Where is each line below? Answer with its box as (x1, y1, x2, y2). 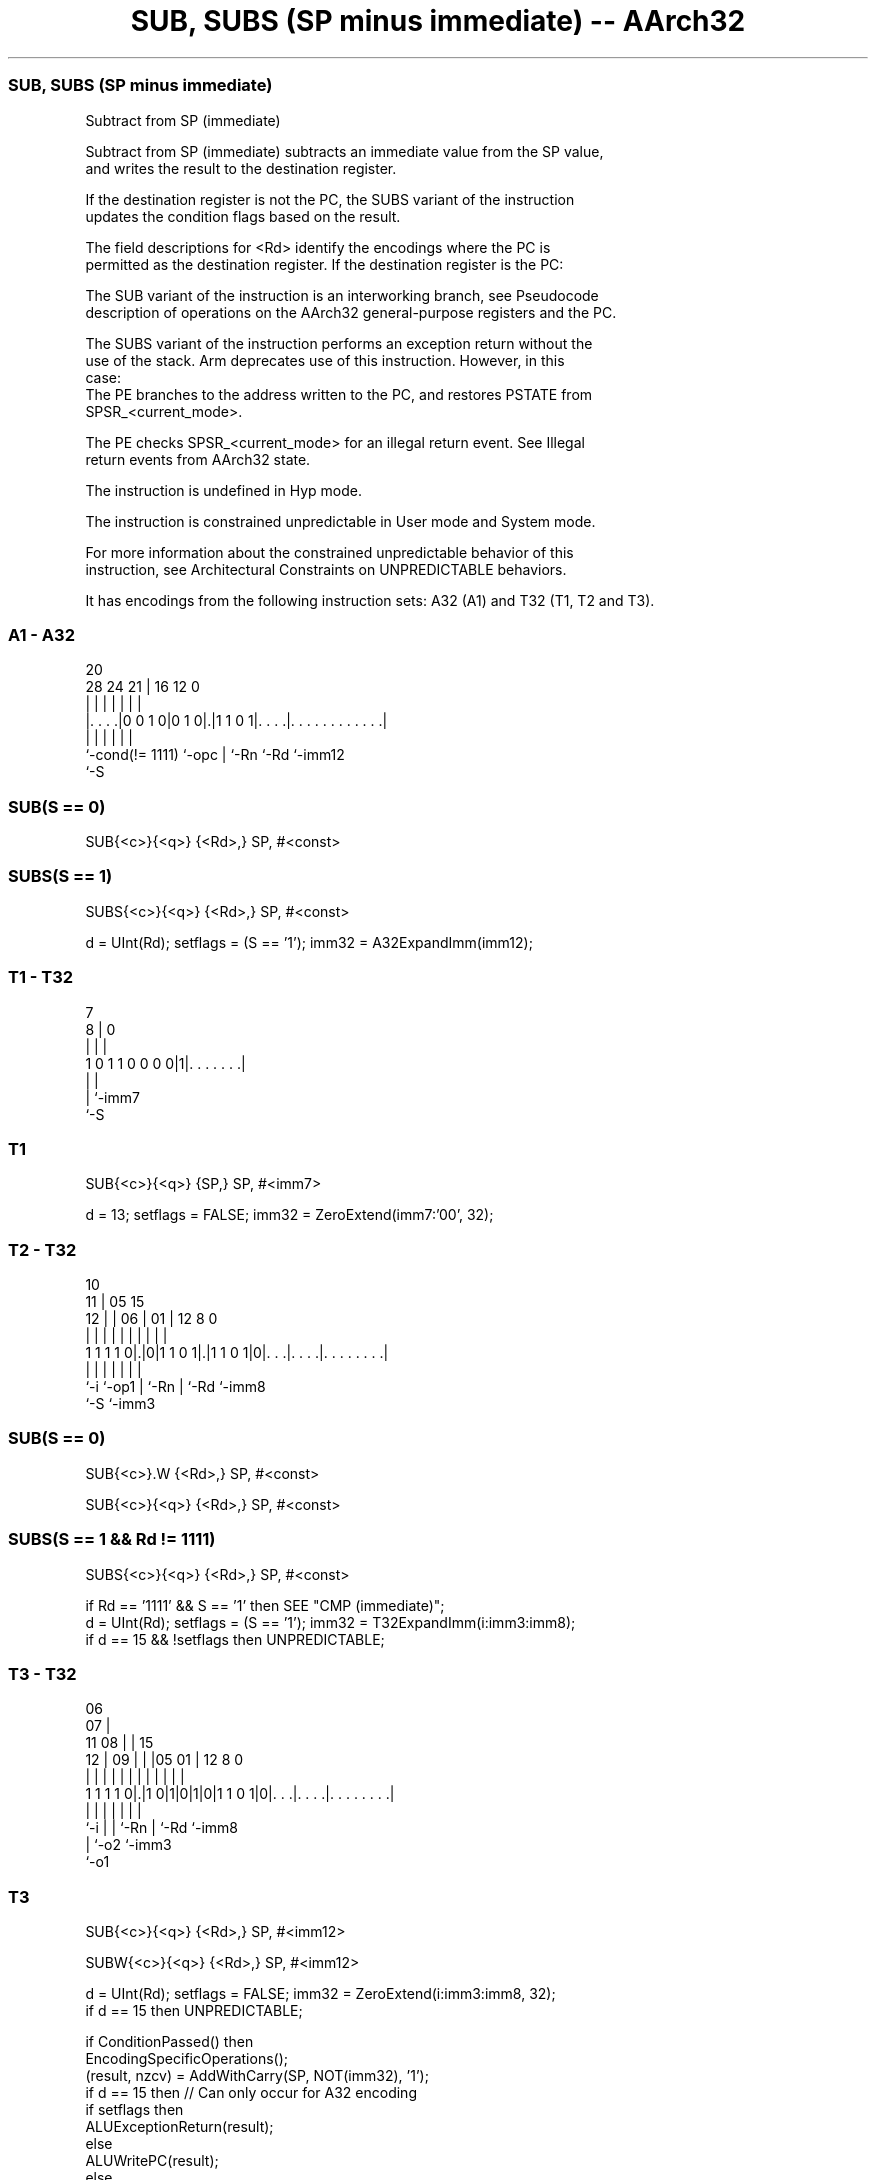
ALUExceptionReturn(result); (85, 2118, 274, 2135)
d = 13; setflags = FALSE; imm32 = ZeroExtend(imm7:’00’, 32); (85, 1206, 494, 1224)
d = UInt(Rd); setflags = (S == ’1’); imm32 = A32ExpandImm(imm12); (85, 933, 533, 951)
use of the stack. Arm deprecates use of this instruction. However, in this (85, 351, 565, 369)
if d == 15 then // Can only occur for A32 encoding (85, 2084, 417, 2101)
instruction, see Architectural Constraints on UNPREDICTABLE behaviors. (85, 560, 567, 578)
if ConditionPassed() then (85, 2033, 254, 2050)
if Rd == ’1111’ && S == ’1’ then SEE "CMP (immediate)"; (85, 1596, 445, 1614)
